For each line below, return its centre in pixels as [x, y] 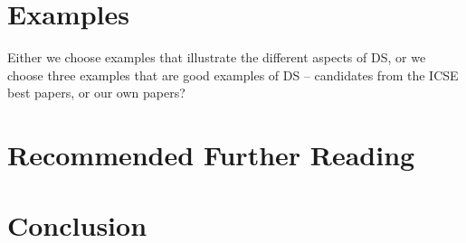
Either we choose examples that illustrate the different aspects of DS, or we [217, 57]
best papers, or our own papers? [96, 93]
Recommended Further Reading [211, 155]
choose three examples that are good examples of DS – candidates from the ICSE [233, 75]
